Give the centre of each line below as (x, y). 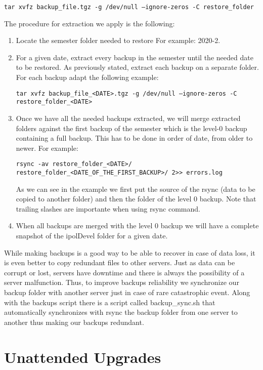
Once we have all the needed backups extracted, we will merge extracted (128, 118)
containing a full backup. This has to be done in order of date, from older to (134, 138)
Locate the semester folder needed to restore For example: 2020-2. (118, 40)
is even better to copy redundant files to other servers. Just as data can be (120, 262)
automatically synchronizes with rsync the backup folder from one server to (121, 312)
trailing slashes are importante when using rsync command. (108, 208)
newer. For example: (47, 148)
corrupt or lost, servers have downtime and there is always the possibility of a (124, 272)
